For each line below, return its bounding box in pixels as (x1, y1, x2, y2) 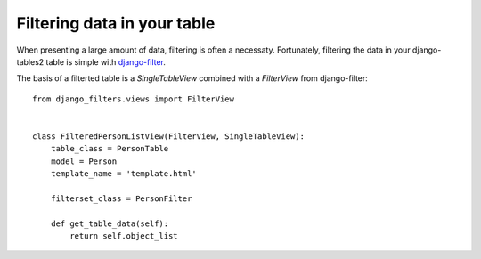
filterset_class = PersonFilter (50, 193, 192, 204)
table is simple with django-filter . (45, 56, 167, 67)
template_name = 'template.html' (50, 169, 198, 179)
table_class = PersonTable (50, 143, 169, 154)
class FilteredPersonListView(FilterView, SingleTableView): (32, 131, 305, 142)
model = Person (50, 156, 118, 166)
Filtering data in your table (16, 13, 216, 33)
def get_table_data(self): (50, 218, 169, 229)
